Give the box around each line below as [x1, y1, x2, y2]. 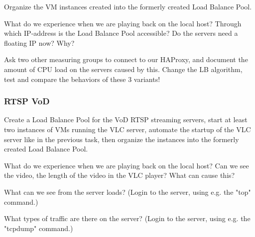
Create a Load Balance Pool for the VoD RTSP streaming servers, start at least [4, 114, 248, 125]
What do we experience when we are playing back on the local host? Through [4, 18, 242, 28]
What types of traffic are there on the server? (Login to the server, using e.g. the [4, 213, 251, 224]
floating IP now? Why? [4, 37, 75, 48]
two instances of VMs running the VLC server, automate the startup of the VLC [4, 124, 251, 134]
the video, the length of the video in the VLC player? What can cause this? [4, 170, 235, 180]
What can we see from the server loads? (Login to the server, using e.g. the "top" [4, 186, 251, 197]
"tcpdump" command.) [4, 223, 73, 233]
